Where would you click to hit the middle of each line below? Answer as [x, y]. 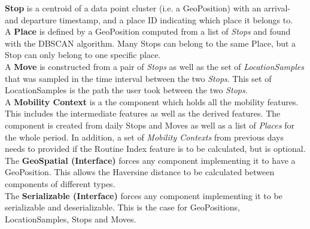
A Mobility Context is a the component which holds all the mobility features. [152, 101]
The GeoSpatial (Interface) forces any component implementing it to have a [150, 160]
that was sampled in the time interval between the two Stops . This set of [138, 78]
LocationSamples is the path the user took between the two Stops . [126, 90]
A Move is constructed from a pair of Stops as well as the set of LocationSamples [154, 66]
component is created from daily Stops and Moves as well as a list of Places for [150, 125]
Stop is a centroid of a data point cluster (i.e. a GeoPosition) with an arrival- [148, 8]
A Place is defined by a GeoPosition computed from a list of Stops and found [148, 31]
